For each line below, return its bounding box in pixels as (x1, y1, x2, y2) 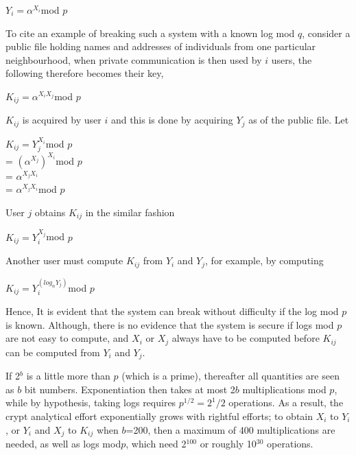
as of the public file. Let (248, 113, 349, 127)
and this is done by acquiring (110, 113, 233, 127)
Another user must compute (5, 253, 123, 268)
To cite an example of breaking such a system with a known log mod (5, 25, 295, 40)
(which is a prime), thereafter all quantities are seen (121, 369, 340, 383)
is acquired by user (22, 113, 102, 127)
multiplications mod (242, 382, 327, 396)
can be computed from (5, 345, 100, 359)
